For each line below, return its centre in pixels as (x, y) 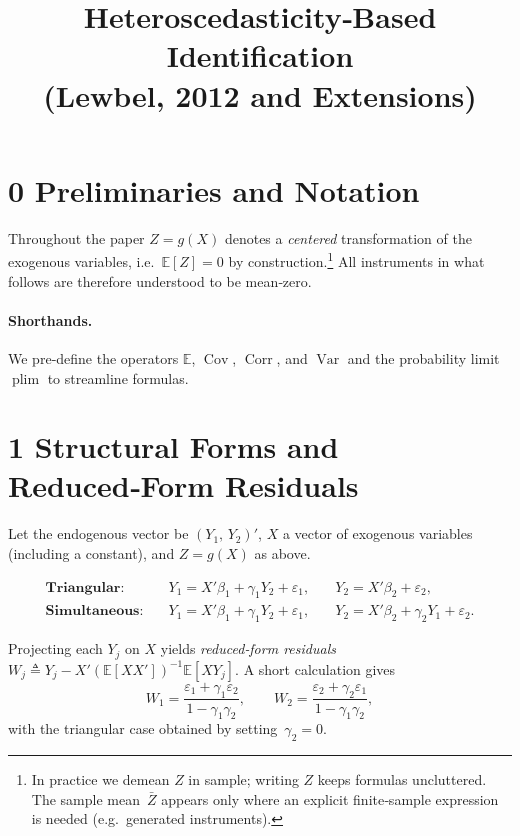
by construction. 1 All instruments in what (356, 259)
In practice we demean (100, 779)
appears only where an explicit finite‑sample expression (330, 798)
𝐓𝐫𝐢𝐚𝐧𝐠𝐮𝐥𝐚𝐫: (85, 587)
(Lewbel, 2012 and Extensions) (260, 94)
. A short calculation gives (315, 668)
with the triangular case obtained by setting (143, 728)
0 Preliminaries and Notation (214, 189)
